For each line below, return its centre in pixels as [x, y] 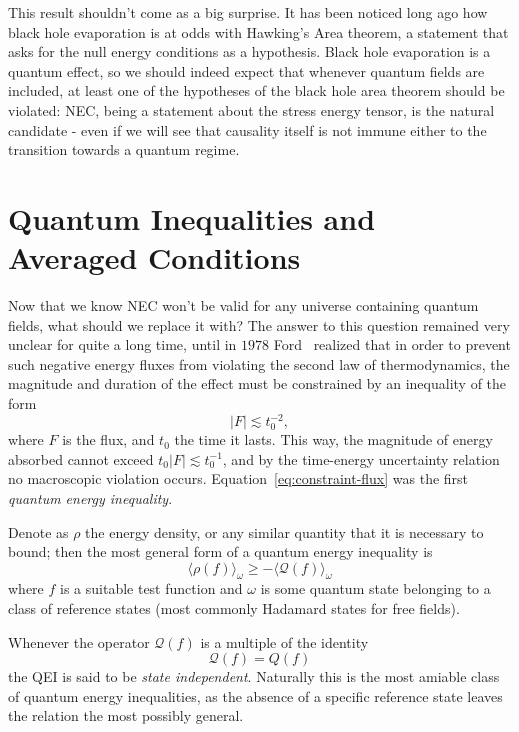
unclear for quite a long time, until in [122, 344]
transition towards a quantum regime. [124, 149]
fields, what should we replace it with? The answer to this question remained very [259, 324]
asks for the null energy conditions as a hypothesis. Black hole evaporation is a [249, 51]
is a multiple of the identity [284, 641]
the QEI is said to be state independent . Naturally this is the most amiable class [254, 676]
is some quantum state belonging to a [375, 588]
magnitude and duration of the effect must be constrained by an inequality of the [257, 383]
